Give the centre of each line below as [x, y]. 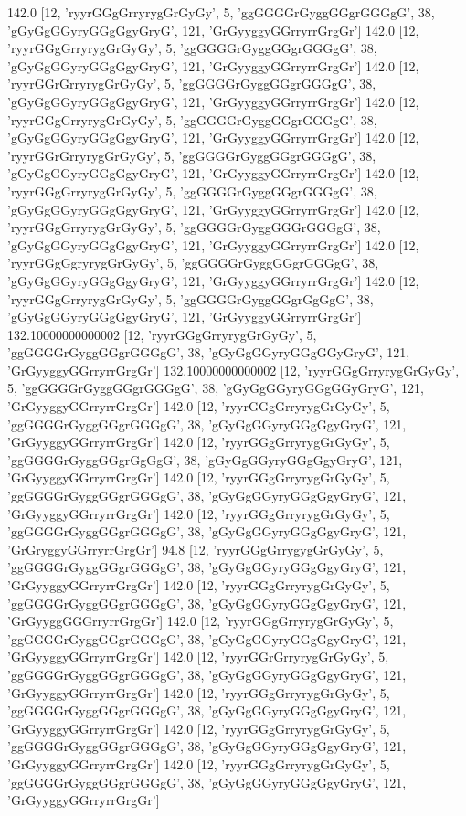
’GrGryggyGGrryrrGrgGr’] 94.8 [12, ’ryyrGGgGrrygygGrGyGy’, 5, [196, 549]
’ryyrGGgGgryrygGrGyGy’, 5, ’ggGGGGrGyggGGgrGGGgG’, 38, [193, 263]
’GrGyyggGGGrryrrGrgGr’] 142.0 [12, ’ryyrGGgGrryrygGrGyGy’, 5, [201, 621]
